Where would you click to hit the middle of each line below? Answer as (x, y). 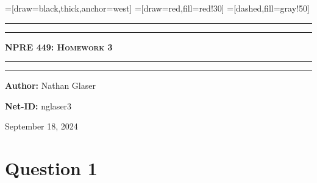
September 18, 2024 (41, 126)
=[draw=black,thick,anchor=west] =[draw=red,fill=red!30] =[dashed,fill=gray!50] (157, 8)
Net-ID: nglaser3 (38, 105)
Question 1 (51, 168)
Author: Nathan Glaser (50, 85)
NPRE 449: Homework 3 (59, 47)
